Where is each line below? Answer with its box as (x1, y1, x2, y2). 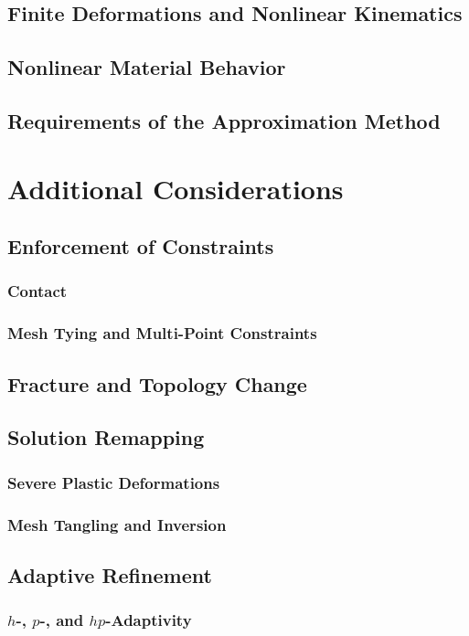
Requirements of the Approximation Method (7, 106, 441, 134)
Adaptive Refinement (7, 560, 212, 588)
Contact (7, 280, 68, 302)
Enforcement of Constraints (7, 232, 274, 260)
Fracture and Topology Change (7, 369, 307, 397)
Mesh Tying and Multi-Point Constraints (7, 322, 317, 344)
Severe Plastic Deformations (7, 471, 220, 493)
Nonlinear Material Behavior (7, 53, 286, 81)
